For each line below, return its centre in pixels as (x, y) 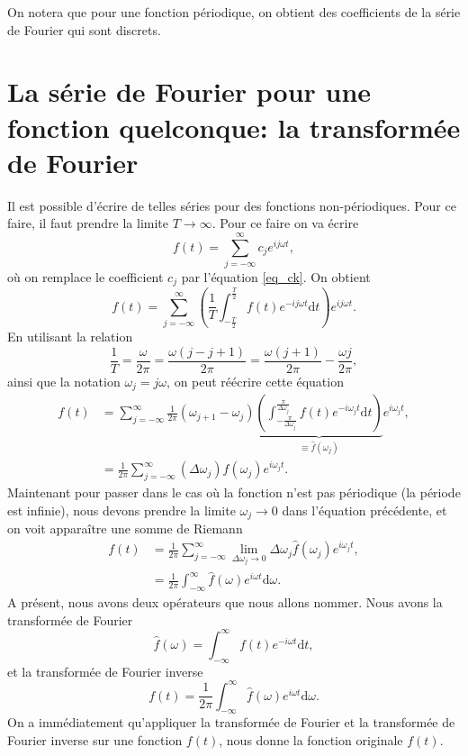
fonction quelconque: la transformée (234, 127)
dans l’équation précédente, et (364, 510)
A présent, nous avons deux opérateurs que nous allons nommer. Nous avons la (225, 602)
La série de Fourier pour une (189, 91)
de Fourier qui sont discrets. (84, 29)
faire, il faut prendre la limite (88, 223)
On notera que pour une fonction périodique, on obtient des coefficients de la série (234, 12)
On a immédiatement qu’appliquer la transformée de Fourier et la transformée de (231, 722)
